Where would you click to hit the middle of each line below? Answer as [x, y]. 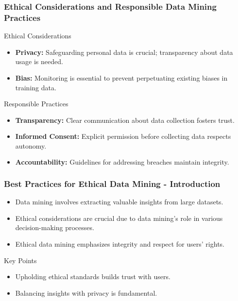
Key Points [20, 260]
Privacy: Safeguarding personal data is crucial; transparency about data [124, 52]
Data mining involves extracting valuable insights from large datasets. [119, 202]
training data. [36, 87]
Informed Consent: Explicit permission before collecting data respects [123, 136]
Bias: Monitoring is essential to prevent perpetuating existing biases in [121, 77]
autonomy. [31, 145]
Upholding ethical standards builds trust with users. [93, 276]
